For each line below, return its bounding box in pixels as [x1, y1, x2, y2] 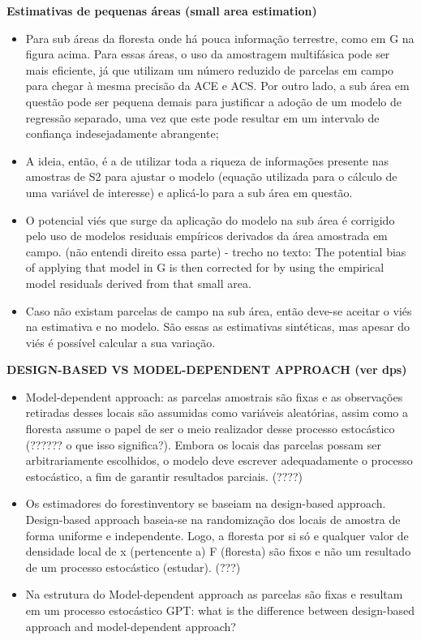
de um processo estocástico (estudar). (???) [25, 558, 241, 575]
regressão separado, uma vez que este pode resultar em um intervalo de [25, 109, 380, 126]
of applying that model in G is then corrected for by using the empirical [25, 259, 384, 276]
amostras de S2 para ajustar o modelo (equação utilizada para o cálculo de [25, 168, 397, 185]
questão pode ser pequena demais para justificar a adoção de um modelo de [25, 92, 402, 110]
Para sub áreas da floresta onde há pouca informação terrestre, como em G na [25, 29, 415, 46]
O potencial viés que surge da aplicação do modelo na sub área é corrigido [25, 211, 395, 228]
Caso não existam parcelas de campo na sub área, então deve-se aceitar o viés [25, 302, 412, 319]
